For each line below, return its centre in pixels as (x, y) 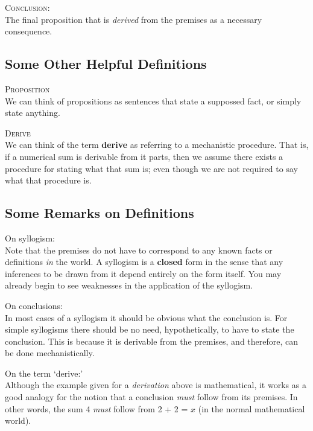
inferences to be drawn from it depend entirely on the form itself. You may (143, 273)
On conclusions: (34, 305)
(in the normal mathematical (251, 408)
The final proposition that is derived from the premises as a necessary (134, 19)
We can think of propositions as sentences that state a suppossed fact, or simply (153, 101)
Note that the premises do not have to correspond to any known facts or (139, 250)
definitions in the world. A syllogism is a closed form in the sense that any (144, 262)
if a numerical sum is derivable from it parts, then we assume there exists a (144, 156)
